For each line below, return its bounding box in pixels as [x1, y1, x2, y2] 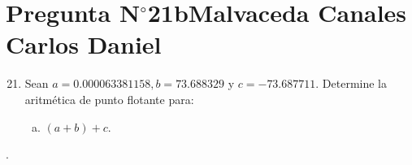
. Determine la [315, 75, 388, 92]
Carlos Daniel [6, 28, 162, 61]
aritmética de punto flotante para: [24, 90, 194, 107]
